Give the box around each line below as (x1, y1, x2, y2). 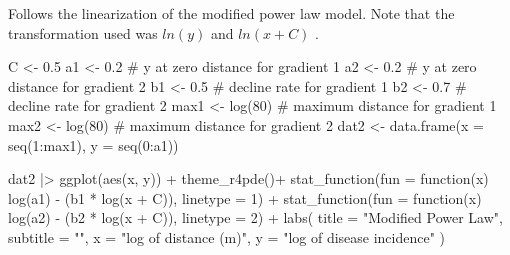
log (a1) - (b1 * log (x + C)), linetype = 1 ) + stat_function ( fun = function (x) (8, 187, 482, 208)
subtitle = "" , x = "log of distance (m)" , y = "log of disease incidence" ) (8, 226, 446, 247)
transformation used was (8, 22, 158, 43)
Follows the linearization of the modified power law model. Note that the (8, 3, 455, 23)
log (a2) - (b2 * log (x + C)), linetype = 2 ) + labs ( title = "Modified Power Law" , (8, 207, 503, 228)
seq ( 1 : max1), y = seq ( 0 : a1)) (8, 134, 179, 155)
